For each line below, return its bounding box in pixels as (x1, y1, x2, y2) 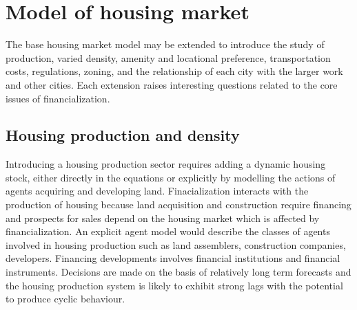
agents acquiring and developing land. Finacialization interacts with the (6, 184, 309, 198)
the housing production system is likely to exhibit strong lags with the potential (6, 278, 343, 292)
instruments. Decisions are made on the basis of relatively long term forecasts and (6, 265, 351, 279)
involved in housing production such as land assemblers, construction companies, (6, 237, 346, 252)
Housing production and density (6, 124, 240, 146)
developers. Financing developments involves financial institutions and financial (6, 251, 340, 265)
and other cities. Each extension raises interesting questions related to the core (6, 77, 338, 91)
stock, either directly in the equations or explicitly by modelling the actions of (6, 170, 336, 184)
